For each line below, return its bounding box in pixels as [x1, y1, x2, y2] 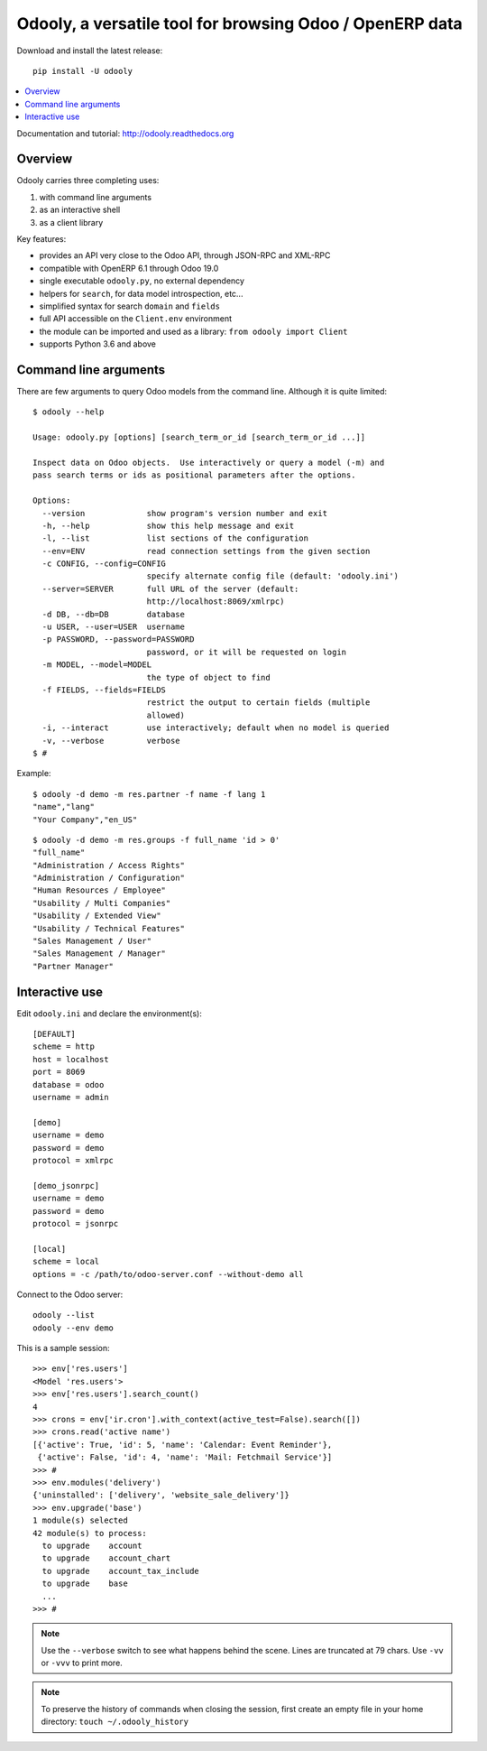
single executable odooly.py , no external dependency [39, 275, 245, 286]
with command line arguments [39, 191, 152, 202]
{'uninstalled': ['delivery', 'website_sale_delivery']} [32, 1490, 290, 1500]
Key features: [16, 233, 67, 244]
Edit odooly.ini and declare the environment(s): [16, 1007, 202, 1019]
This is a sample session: [16, 1343, 110, 1354]
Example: [16, 768, 51, 779]
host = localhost [32, 1054, 109, 1064]
